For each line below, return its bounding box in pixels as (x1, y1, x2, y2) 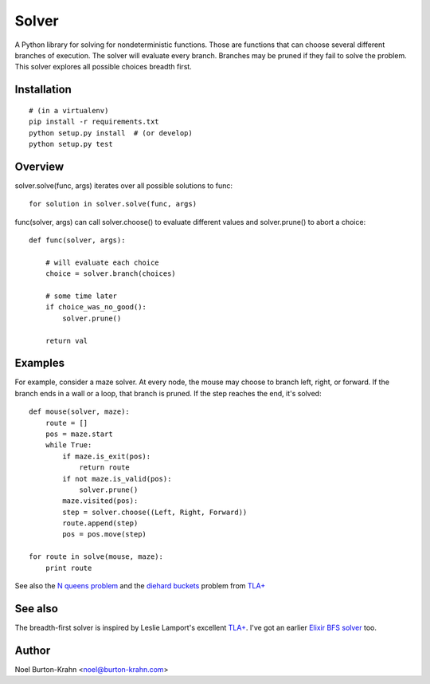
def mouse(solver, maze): (29, 407, 131, 416)
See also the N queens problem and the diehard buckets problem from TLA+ (14, 581, 266, 591)
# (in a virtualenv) (29, 106, 109, 115)
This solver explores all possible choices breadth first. (14, 62, 193, 72)
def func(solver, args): (29, 235, 126, 245)
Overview (14, 159, 64, 173)
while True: (45, 441, 92, 450)
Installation (14, 83, 72, 96)
